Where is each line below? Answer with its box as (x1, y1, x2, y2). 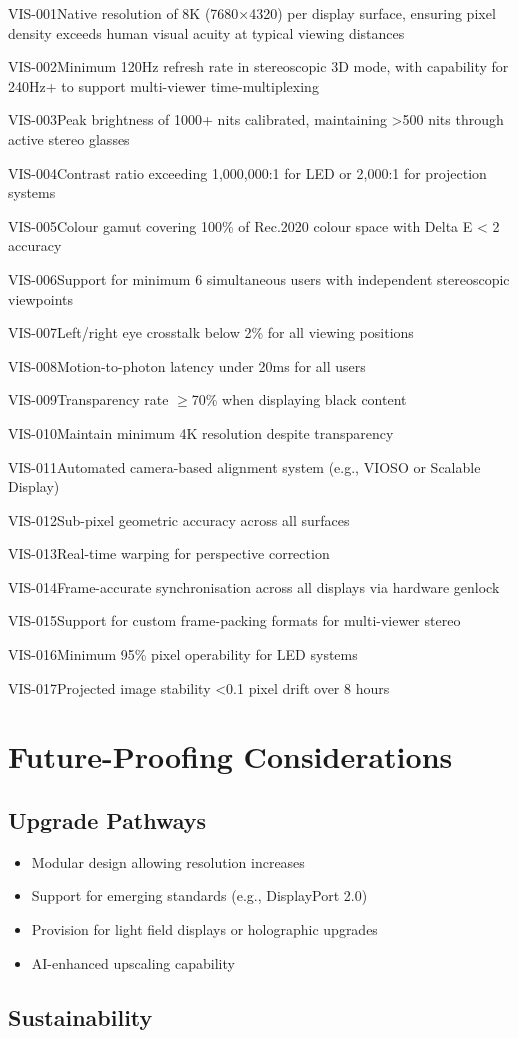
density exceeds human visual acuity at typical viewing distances (8, 22, 405, 43)
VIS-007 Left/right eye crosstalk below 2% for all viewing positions (8, 322, 414, 343)
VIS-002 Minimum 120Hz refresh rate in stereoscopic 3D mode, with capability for (8, 56, 509, 77)
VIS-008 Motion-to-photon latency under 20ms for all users (8, 355, 366, 376)
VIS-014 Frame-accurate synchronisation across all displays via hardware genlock (8, 576, 500, 597)
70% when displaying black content (191, 389, 407, 410)
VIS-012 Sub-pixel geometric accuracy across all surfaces (8, 509, 350, 530)
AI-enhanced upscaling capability (31, 952, 235, 973)
